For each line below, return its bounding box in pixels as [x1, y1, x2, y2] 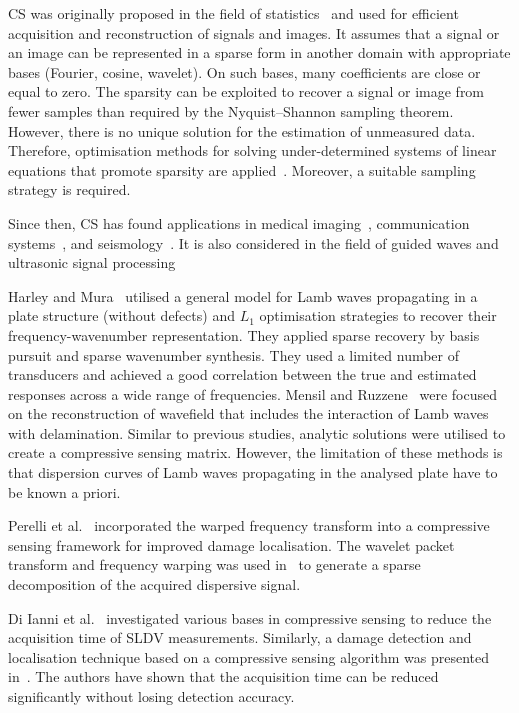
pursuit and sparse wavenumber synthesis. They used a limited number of [8, 344, 460, 365]
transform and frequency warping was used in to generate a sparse [8, 554, 421, 575]
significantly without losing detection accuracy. [8, 686, 295, 706]
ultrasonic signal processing [8, 252, 176, 273]
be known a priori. [8, 481, 121, 502]
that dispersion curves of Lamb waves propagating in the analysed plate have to [8, 462, 498, 483]
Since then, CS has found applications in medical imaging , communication [8, 212, 470, 233]
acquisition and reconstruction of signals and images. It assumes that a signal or [8, 22, 500, 43]
